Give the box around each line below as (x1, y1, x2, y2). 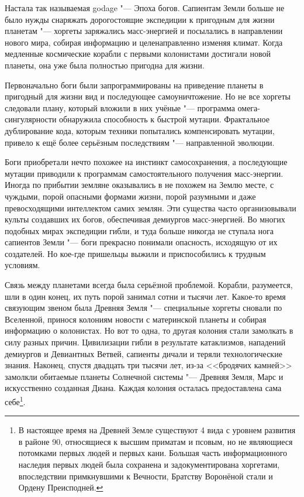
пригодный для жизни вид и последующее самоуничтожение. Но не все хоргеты (5, 90, 291, 102)
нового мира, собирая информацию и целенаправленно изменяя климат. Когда (5, 36, 283, 48)
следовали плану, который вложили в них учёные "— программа (5, 101, 235, 114)
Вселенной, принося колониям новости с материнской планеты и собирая (5, 313, 267, 325)
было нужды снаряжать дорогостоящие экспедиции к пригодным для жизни (5, 13, 275, 25)
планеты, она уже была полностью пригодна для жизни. (5, 59, 205, 71)
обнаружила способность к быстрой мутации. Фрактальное (59, 113, 270, 125)
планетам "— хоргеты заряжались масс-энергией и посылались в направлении (5, 25, 283, 37)
